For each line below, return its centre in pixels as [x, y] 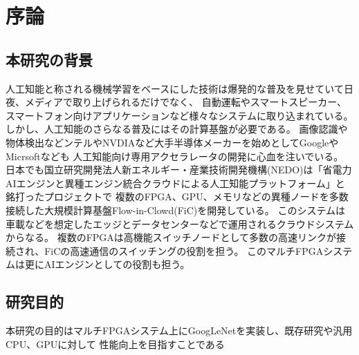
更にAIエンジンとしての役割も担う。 [107, 264]
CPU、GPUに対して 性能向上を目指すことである [115, 344]
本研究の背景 [49, 59]
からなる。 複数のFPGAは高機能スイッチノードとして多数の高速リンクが [171, 237]
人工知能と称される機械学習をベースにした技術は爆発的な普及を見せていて [175, 88]
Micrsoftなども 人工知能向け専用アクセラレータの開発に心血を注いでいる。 [175, 156]
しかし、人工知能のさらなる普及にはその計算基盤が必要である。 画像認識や [177, 129]
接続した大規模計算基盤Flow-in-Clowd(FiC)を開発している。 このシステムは [176, 210]
